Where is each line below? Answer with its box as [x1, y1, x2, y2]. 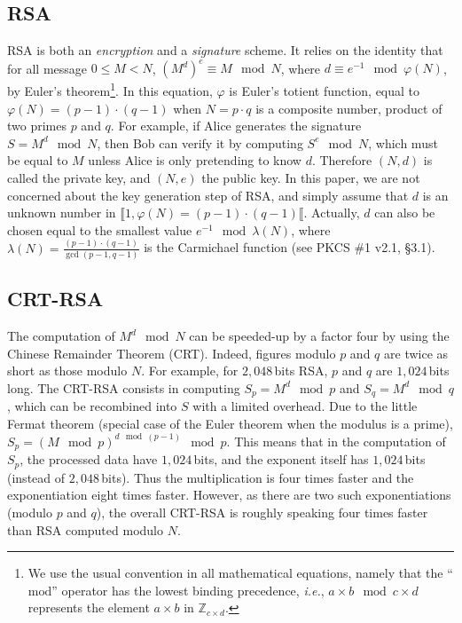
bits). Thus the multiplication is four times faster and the [101, 468, 414, 486]
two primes [7, 116, 67, 135]
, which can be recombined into [7, 397, 177, 415]
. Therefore [311, 151, 372, 170]
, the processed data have [20, 450, 158, 469]
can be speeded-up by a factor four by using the [189, 327, 450, 345]
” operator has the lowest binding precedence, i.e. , [51, 580, 325, 599]
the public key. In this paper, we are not [201, 168, 420, 186]
